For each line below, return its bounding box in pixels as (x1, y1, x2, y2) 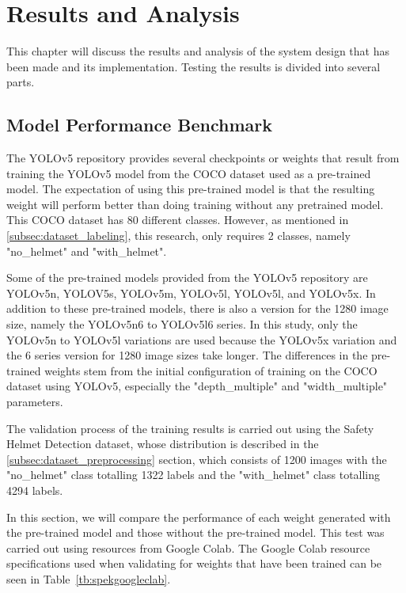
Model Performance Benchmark (6, 112, 272, 137)
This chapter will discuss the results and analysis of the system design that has (6, 43, 389, 59)
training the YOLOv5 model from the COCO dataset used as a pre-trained (6, 165, 371, 181)
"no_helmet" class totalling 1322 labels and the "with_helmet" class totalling (6, 466, 381, 483)
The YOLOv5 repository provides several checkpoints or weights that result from (6, 150, 400, 166)
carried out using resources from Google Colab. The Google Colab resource (6, 539, 370, 556)
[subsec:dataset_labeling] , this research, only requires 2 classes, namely (6, 227, 351, 244)
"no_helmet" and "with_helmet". (6, 242, 167, 259)
